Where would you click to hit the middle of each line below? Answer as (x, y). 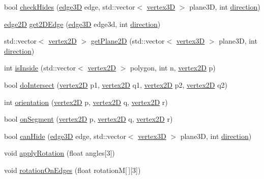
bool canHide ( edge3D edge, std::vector (65, 136)
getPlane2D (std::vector (128, 41)
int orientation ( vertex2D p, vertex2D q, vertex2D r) (86, 102)
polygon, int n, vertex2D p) (173, 68)
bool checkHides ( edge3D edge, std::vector (70, 7)
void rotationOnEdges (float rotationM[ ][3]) (72, 170)
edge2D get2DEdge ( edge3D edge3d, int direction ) (82, 24)
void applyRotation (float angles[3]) (60, 153)
